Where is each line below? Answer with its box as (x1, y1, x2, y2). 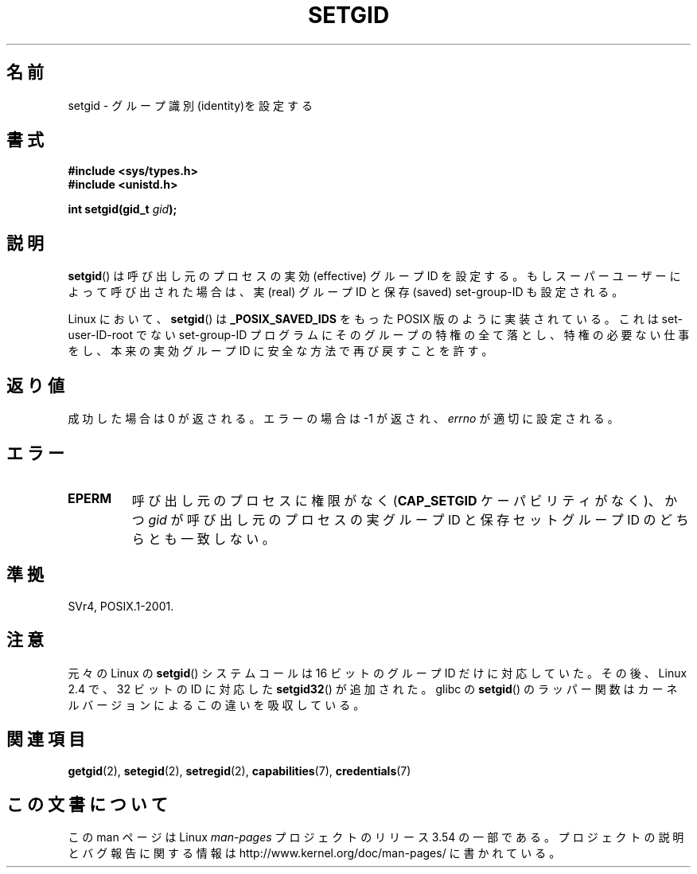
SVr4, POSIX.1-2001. (68, 599, 174, 613)
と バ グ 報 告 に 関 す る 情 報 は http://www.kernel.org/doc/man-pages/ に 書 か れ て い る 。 (68, 846, 561, 860)
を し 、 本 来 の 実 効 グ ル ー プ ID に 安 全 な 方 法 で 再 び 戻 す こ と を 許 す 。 (68, 344, 493, 358)
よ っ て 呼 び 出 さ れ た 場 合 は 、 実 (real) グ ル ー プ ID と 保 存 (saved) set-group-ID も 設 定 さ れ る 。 (68, 285, 624, 299)
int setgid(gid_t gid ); (68, 202, 177, 217)
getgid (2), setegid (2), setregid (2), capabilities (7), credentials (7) (68, 763, 411, 778)
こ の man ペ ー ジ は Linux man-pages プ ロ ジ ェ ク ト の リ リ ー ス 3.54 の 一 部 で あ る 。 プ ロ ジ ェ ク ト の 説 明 (68, 830, 684, 845)
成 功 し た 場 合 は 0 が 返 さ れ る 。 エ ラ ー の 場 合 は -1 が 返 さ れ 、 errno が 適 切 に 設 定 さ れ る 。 (68, 412, 619, 426)
